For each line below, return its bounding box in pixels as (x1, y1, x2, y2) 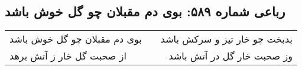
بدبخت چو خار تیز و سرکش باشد (160, 32, 293, 46)
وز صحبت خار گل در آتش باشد (168, 49, 293, 63)
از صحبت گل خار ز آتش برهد (9, 49, 126, 63)
